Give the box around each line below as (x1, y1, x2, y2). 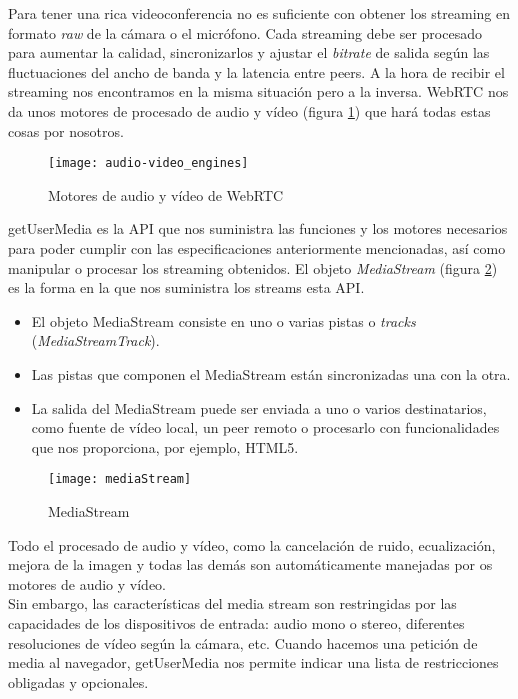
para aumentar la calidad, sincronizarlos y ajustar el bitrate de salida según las (8, 42, 490, 63)
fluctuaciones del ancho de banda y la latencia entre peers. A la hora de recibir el (8, 61, 505, 82)
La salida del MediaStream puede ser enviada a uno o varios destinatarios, (31, 397, 487, 418)
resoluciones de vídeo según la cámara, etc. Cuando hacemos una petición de (8, 632, 478, 653)
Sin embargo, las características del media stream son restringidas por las (8, 593, 457, 614)
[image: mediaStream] (48, 472, 192, 487)
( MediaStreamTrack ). (31, 330, 160, 351)
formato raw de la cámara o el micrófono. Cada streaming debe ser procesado (8, 22, 482, 43)
